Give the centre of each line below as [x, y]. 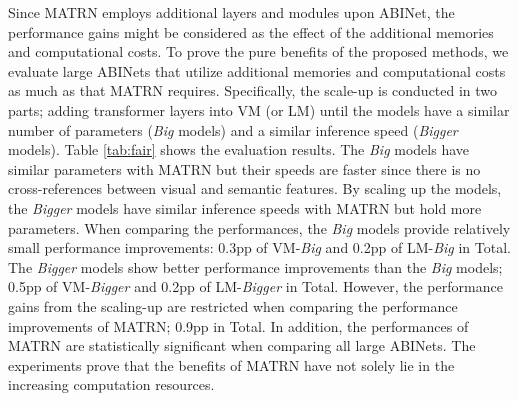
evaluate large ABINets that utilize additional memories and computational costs [257, 70]
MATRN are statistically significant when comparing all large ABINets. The [242, 345]
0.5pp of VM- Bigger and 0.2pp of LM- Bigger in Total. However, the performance [255, 286]
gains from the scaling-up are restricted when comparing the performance [233, 305]
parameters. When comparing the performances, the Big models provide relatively [259, 227]
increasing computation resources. [111, 384]
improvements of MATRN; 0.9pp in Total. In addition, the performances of [238, 325]
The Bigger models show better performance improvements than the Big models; [255, 266]
